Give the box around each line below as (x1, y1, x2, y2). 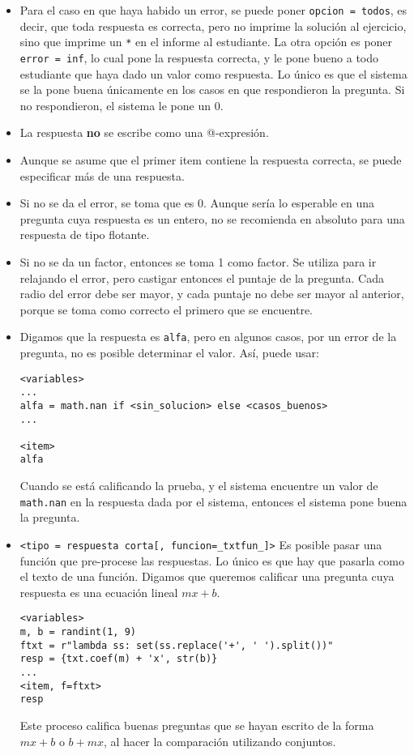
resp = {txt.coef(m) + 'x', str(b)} (19, 653, 218, 665)
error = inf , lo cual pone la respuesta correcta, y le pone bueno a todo (19, 49, 379, 66)
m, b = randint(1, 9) (19, 626, 136, 638)
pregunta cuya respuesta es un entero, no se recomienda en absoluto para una (19, 210, 405, 227)
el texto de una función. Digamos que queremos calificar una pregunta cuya (19, 568, 395, 585)
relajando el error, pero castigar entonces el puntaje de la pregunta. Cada (19, 269, 385, 286)
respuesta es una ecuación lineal (19, 583, 178, 600)
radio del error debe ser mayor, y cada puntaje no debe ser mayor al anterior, (19, 285, 404, 302)
